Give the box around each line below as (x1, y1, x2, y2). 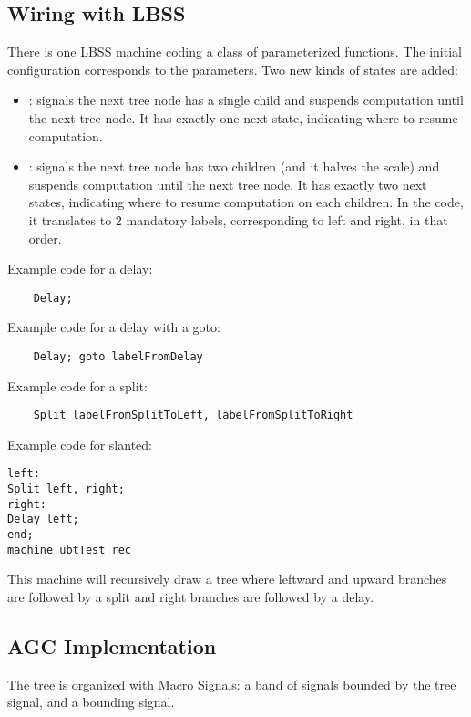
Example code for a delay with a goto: (7, 317, 220, 337)
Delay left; (7, 513, 79, 526)
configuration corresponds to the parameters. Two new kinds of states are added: (7, 59, 458, 78)
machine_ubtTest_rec (7, 543, 132, 556)
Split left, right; (7, 483, 125, 496)
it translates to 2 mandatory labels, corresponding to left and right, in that (28, 210, 448, 229)
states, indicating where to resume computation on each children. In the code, (28, 192, 464, 212)
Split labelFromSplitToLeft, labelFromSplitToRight (33, 409, 353, 422)
